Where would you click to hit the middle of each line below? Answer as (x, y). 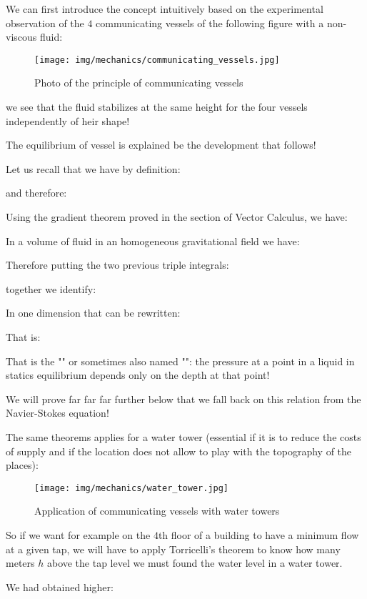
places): (22, 465)
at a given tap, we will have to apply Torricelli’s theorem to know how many (173, 549)
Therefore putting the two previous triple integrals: (117, 265)
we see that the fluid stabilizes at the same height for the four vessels (157, 107)
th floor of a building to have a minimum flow (258, 534)
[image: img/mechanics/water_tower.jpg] (132, 488)
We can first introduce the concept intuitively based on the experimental (165, 9)
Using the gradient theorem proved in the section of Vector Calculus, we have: (177, 217)
